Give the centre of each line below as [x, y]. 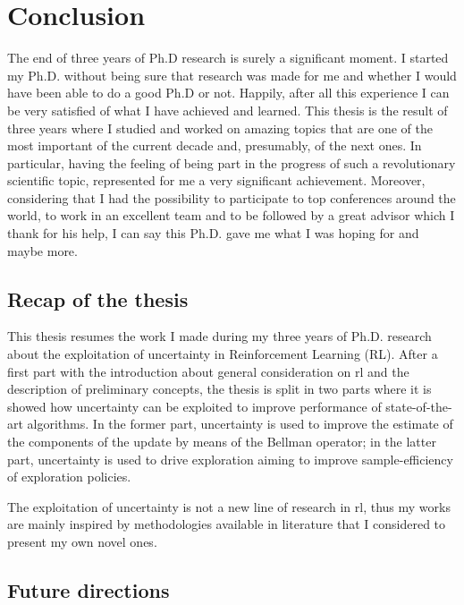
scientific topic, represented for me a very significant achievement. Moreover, [216, 180]
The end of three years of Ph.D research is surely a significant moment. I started [228, 58]
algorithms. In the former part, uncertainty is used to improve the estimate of [240, 424]
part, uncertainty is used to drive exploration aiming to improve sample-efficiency [230, 459]
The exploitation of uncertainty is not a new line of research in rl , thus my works [229, 506]
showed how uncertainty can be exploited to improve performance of [194, 406]
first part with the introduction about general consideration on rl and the [208, 371]
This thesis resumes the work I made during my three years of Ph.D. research [219, 336]
